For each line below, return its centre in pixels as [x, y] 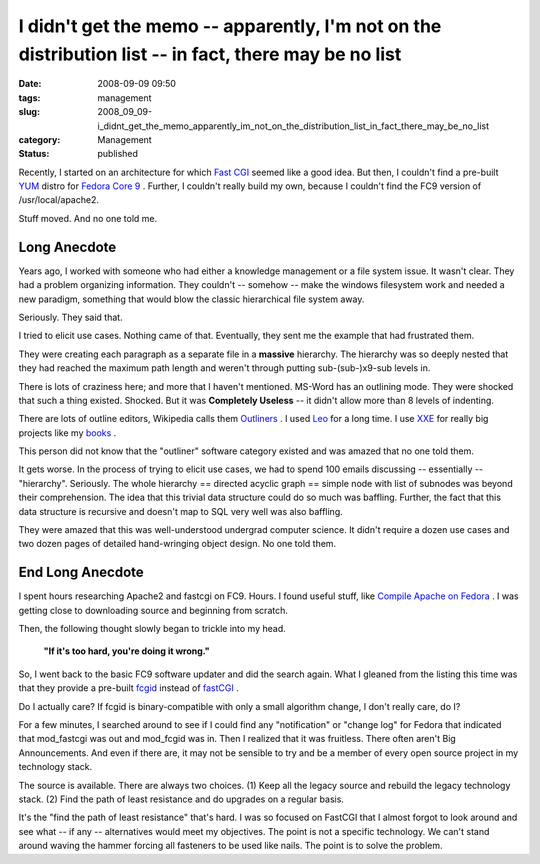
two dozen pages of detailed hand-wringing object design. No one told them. [177, 544]
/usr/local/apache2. [59, 200]
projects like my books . [67, 432]
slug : [29, 112]
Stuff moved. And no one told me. [88, 218]
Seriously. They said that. [71, 317]
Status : [34, 154]
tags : [29, 97]
